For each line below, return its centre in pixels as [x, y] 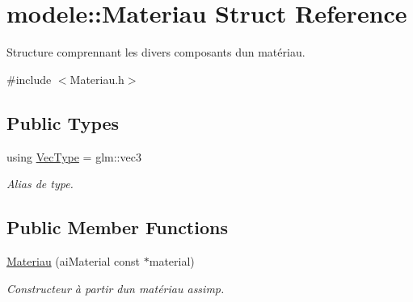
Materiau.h [97, 79]
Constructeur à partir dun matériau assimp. [116, 288]
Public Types [63, 122]
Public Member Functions [117, 227]
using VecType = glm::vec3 [74, 156]
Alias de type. [40, 184]
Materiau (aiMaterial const [74, 260]
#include [29, 79]
